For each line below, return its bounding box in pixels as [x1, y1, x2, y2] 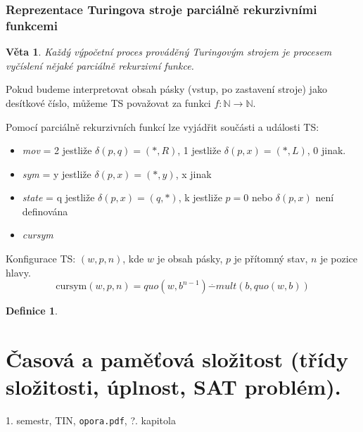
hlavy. [6, 265, 31, 279]
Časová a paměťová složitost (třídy [6, 345, 348, 374]
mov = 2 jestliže [22, 143, 92, 158]
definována [22, 203, 68, 218]
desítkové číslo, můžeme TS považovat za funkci [6, 95, 211, 110]
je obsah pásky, [157, 251, 223, 266]
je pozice [320, 251, 358, 266]
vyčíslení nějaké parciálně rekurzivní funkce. [6, 58, 194, 72]
